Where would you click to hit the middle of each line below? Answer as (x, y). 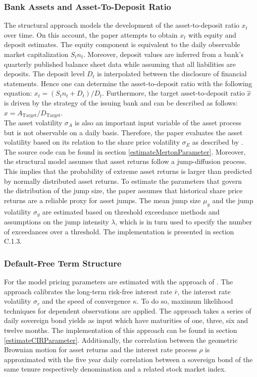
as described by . (218, 142)
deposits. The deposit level (44, 74)
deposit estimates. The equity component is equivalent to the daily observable (122, 44)
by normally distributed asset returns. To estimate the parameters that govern (123, 181)
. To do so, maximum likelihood (185, 301)
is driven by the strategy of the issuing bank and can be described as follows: (121, 102)
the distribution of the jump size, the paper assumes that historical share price (123, 190)
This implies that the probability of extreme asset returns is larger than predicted (128, 171)
